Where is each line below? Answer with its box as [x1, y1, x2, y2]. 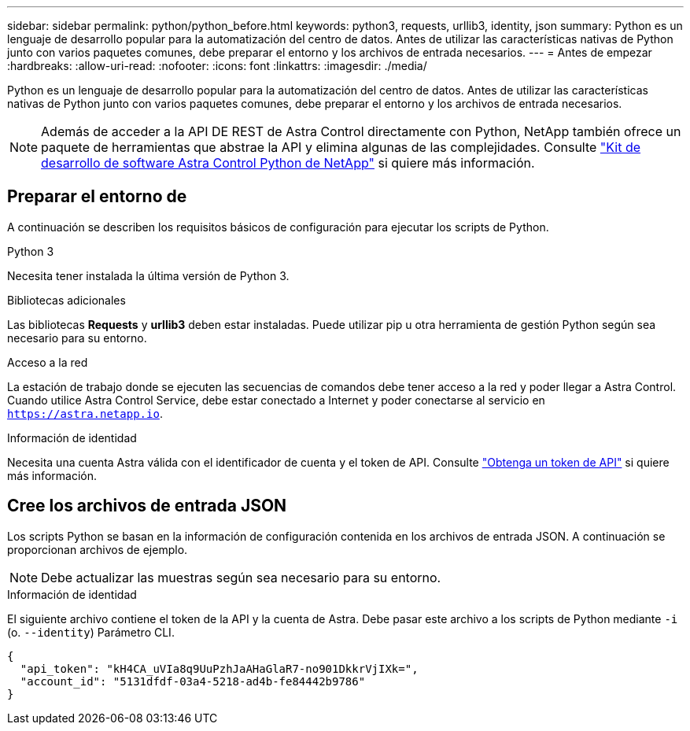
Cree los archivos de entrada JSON [7, 496, 287, 516]
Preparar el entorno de [7, 186, 187, 207]
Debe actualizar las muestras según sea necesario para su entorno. [41, 569, 441, 585]
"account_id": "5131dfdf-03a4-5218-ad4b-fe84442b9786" [20, 674, 366, 688]
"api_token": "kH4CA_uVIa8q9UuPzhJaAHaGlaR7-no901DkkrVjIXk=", [20, 662, 419, 675]
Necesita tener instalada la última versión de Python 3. [7, 268, 290, 282]
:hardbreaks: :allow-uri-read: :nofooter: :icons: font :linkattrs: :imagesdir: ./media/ [7, 59, 427, 72]
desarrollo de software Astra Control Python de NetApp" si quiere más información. [41, 155, 535, 171]
